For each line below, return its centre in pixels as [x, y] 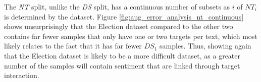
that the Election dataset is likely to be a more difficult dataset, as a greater [122, 55]
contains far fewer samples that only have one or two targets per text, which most [131, 36]
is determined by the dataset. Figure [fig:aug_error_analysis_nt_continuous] [124, 16]
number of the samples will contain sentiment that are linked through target [122, 65]
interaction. [22, 75]
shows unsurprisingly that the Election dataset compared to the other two [119, 26]
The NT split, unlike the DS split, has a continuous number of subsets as [117, 6]
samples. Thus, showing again [205, 46]
